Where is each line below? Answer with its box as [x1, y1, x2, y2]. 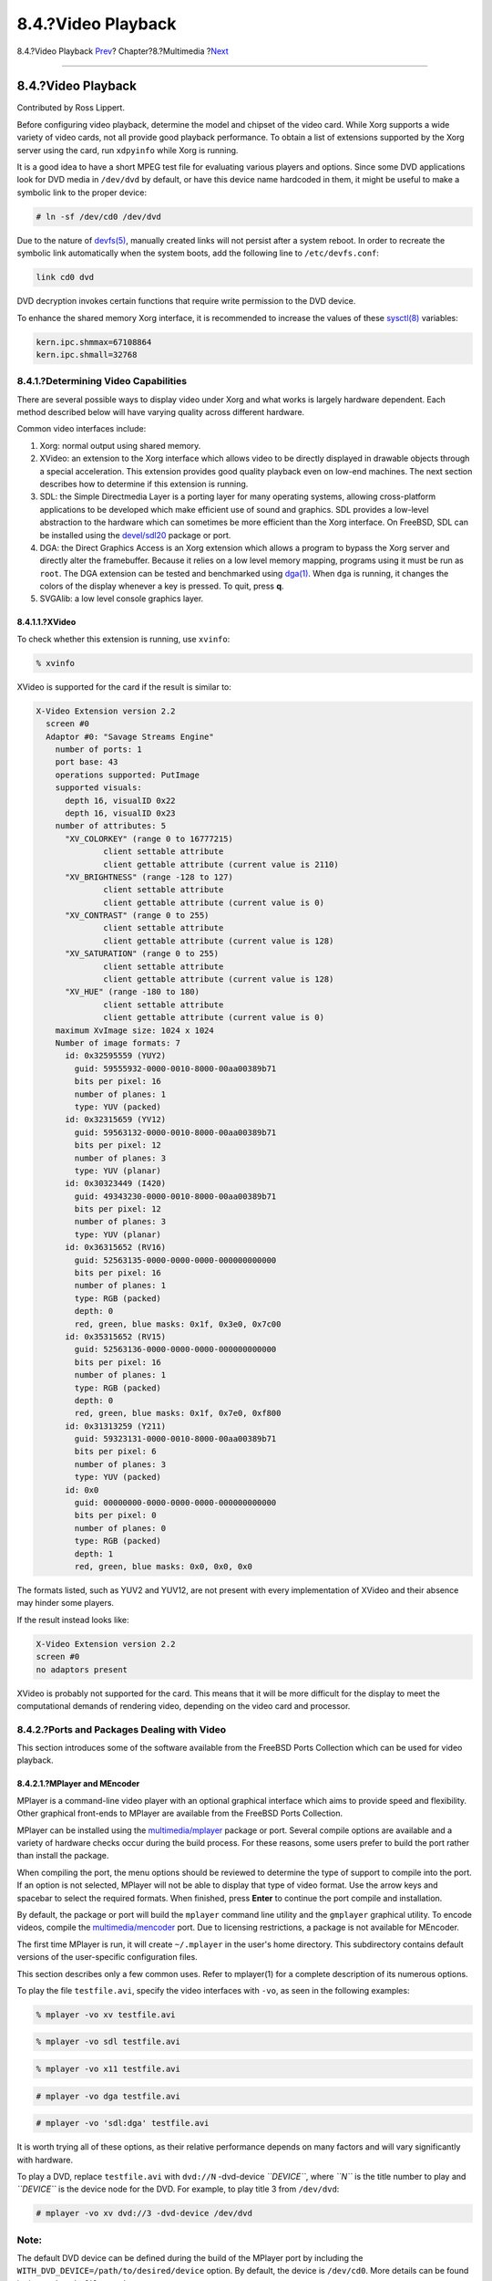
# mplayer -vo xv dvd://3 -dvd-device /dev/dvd [36, 2208, 252, 2219]
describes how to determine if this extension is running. [39, 478, 249, 489]
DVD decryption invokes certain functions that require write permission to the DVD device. [16, 296, 356, 307]
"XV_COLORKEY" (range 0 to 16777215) [65, 833, 234, 844]
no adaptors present [36, 1664, 128, 1674]
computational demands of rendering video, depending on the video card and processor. [16, 1700, 351, 1711]
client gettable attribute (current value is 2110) [103, 859, 339, 870]
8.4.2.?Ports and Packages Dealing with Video [16, 1723, 227, 1735]
